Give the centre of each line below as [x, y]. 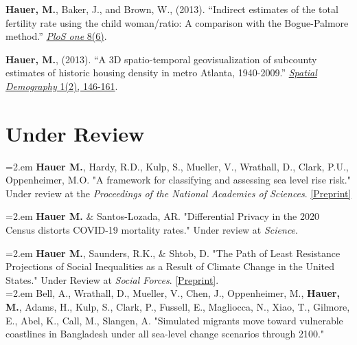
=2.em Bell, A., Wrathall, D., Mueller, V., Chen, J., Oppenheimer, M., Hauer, [173, 293]
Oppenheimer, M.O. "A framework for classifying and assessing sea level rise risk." [178, 180]
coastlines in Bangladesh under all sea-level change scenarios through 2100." [165, 334]
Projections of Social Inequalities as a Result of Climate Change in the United [170, 266]
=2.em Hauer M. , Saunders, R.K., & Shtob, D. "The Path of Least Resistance [173, 253]
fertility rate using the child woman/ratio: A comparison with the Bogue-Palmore [177, 22]
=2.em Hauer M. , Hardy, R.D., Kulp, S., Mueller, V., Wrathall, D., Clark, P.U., [177, 166]
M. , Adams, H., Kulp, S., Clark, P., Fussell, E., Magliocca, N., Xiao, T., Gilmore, [178, 307]
